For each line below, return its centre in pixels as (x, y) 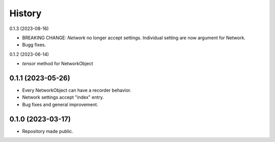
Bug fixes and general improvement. (60, 104)
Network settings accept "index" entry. (63, 97)
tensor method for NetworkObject (58, 64)
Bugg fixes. (34, 45)
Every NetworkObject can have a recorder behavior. (77, 90)
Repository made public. (48, 131)
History (25, 13)
